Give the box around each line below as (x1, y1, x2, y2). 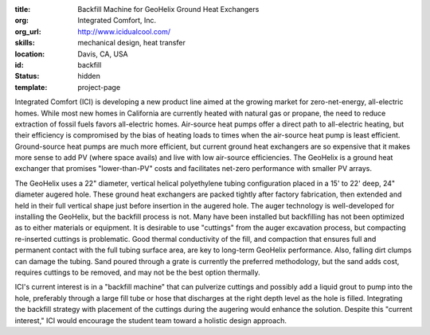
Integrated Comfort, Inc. (77, 16, 157, 25)
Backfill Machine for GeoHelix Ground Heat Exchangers (77, 5, 260, 14)
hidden (77, 72, 101, 81)
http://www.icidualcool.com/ (77, 26, 171, 36)
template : (14, 82, 48, 92)
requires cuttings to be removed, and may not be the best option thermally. (14, 267, 260, 277)
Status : (14, 72, 40, 81)
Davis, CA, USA (77, 49, 129, 59)
